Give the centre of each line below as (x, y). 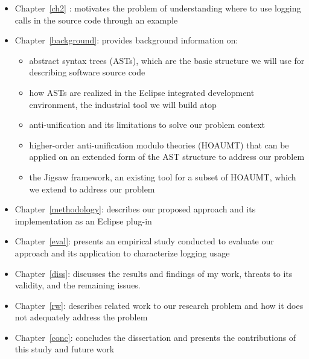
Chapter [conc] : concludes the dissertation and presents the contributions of (155, 337)
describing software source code (87, 72)
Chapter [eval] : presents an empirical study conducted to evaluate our (144, 241)
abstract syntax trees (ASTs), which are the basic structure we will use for (167, 60)
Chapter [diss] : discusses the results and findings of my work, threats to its (154, 273)
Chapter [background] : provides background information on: (126, 40)
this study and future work (65, 349)
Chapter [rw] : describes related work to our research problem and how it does (159, 305)
